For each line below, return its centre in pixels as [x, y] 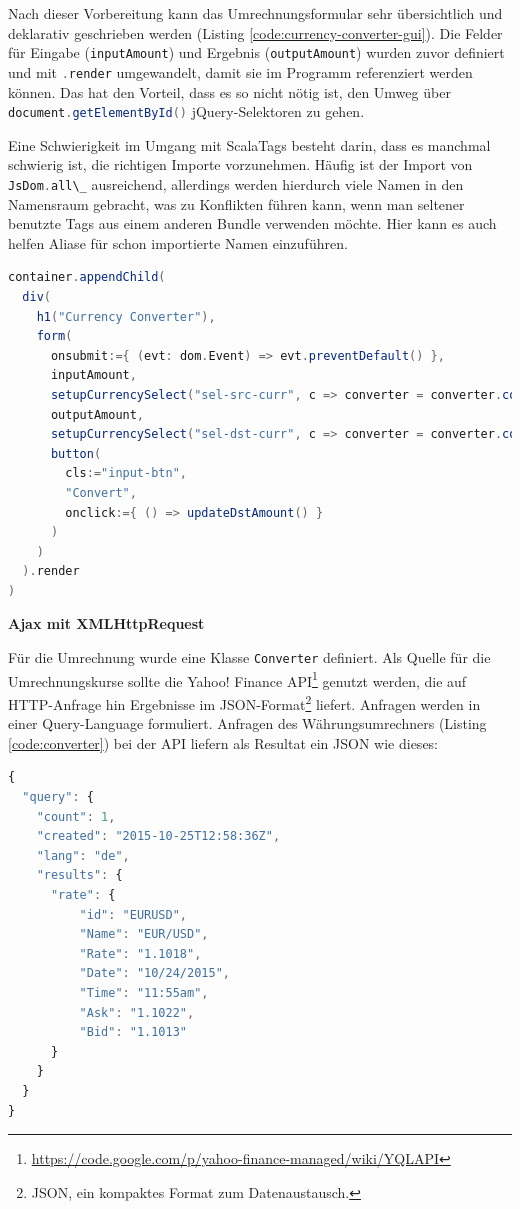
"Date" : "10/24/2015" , [154, 973]
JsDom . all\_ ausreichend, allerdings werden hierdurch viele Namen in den [236, 183]
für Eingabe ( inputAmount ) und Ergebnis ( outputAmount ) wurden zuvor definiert [256, 52]
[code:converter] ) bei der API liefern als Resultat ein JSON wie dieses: [223, 742]
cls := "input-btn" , [126, 473]
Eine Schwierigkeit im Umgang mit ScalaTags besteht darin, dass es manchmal [249, 144]
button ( [76, 453]
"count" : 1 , [76, 816]
